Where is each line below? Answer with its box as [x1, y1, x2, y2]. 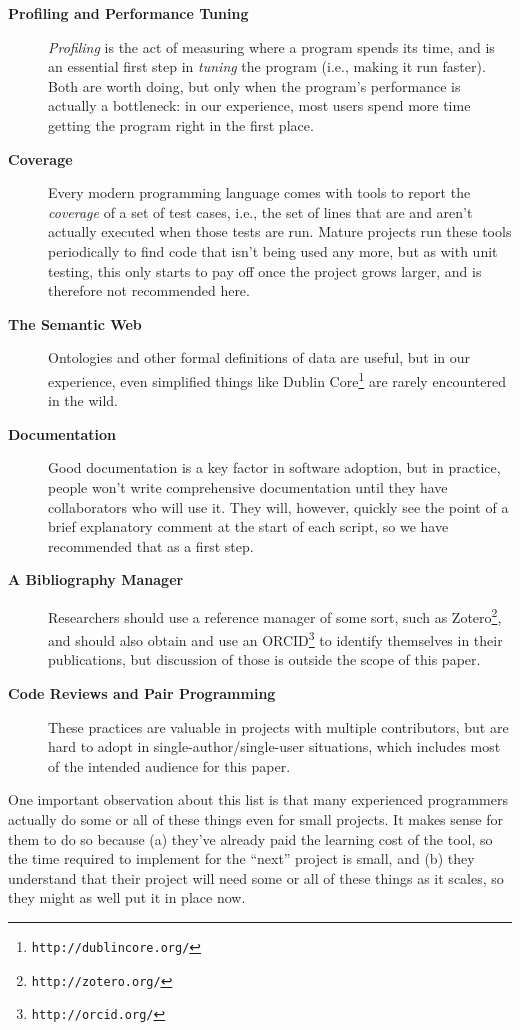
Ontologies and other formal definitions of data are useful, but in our [48, 347, 471, 368]
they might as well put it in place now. [8, 887, 246, 908]
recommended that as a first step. [48, 535, 254, 556]
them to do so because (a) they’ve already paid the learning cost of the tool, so [8, 828, 493, 849]
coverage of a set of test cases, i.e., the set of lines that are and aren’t [48, 201, 473, 222]
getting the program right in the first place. [48, 114, 314, 135]
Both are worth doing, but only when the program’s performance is [48, 75, 461, 96]
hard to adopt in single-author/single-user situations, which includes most [48, 736, 501, 757]
